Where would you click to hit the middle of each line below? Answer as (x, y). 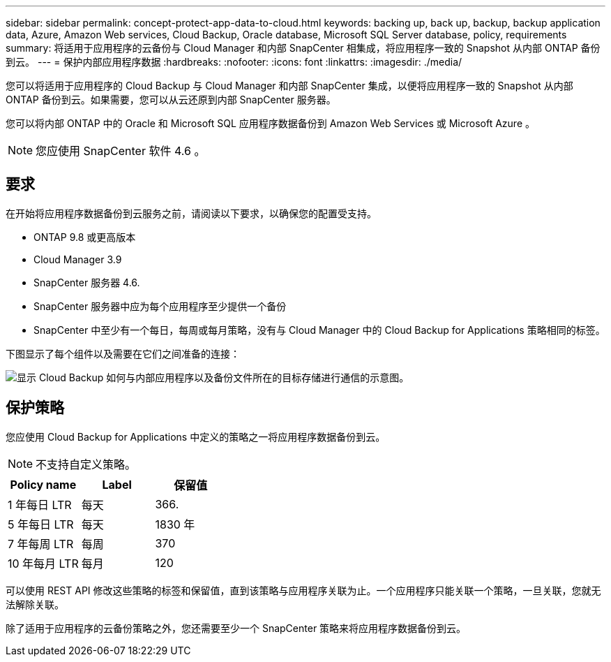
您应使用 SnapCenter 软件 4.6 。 (121, 151)
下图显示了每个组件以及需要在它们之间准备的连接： (123, 353)
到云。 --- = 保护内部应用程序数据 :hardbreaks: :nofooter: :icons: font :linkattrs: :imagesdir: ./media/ (234, 62)
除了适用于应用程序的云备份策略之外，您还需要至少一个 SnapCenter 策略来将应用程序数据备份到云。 (236, 628)
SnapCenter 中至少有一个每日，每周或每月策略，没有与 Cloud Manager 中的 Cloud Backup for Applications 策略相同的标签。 (319, 330)
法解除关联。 (35, 604)
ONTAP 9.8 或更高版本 (85, 237)
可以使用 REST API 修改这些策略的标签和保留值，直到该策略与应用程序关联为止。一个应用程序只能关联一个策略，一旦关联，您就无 (303, 590)
